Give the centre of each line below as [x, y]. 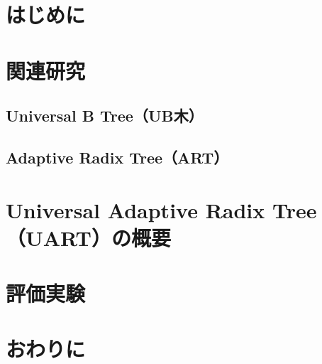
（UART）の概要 [88, 237]
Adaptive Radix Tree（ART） [117, 157]
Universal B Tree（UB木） [105, 116]
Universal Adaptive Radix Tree [161, 209]
